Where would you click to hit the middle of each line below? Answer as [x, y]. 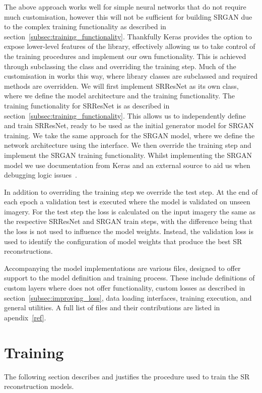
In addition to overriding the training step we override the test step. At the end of [131, 191]
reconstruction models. [39, 386]
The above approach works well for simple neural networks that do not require [125, 7]
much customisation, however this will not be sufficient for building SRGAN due [128, 16]
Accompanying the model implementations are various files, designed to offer [122, 268]
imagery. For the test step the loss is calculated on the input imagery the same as [130, 211]
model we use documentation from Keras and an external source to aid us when [127, 165]
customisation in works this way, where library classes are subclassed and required [131, 76]
